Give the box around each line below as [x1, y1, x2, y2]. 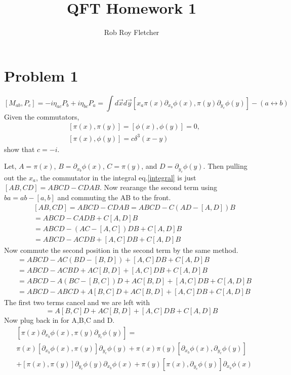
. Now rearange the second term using [99, 182, 217, 193]
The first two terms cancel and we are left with [4, 297, 150, 308]
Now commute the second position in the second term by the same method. [4, 244, 238, 255]
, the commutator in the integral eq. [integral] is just [35, 172, 196, 182]
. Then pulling [203, 161, 247, 171]
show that [4, 143, 35, 154]
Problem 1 [4, 65, 78, 86]
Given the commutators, [4, 111, 79, 122]
